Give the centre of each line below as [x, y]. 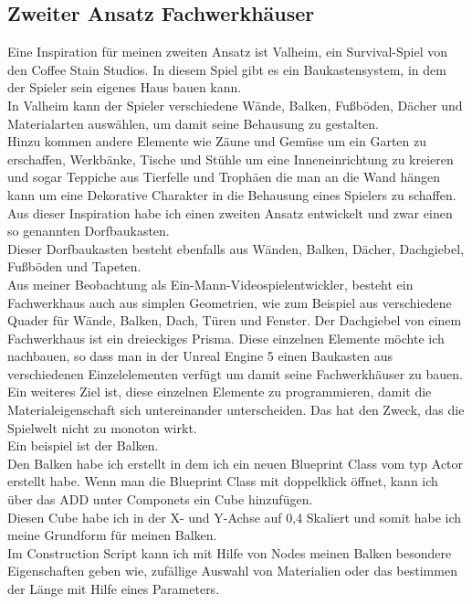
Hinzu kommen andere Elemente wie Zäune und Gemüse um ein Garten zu [217, 141]
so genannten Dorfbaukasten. [89, 231]
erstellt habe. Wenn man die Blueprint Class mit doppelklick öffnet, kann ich [223, 481]
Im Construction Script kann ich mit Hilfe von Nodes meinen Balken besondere [230, 552]
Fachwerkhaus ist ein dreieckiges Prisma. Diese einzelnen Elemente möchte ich [226, 338]
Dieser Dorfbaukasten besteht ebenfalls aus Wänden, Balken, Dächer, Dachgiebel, [236, 248]
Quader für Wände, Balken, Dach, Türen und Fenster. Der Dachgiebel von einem [235, 320]
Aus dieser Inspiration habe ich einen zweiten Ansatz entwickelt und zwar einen [230, 212]
